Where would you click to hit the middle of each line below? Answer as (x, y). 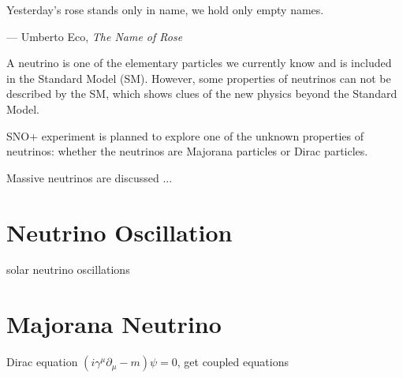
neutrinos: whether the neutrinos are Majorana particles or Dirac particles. (187, 151)
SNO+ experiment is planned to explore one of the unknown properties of (185, 135)
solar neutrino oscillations (68, 269)
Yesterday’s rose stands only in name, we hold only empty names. (165, 9)
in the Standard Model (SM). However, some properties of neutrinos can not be (199, 78)
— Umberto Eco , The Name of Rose (95, 36)
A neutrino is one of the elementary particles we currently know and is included (199, 63)
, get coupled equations (233, 362)
